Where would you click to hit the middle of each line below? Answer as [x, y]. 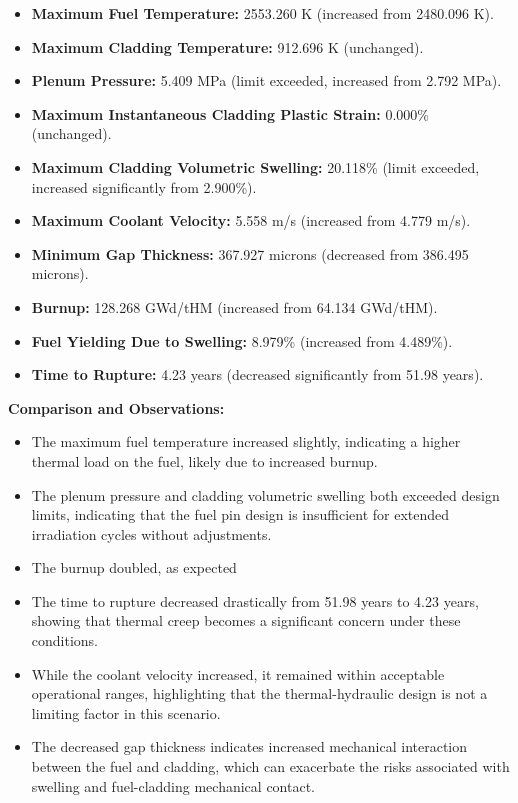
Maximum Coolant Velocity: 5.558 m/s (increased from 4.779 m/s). [251, 220]
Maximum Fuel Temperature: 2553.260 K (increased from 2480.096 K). [262, 13]
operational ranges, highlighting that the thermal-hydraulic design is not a [259, 693]
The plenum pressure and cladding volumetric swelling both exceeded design [265, 494]
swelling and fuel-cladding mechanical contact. [173, 785]
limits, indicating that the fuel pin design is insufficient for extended [240, 514]
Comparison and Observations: [116, 407]
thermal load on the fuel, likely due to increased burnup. [204, 460]
